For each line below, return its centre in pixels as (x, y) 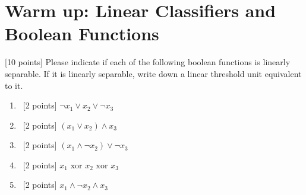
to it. (14, 85)
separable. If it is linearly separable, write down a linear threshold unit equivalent (153, 73)
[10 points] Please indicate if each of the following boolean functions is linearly (148, 62)
